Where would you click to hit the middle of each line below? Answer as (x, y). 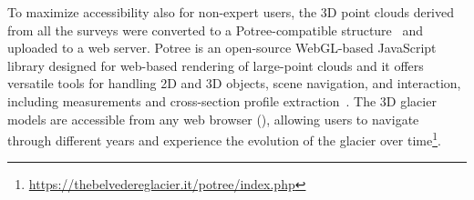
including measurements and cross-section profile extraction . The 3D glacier (222, 100)
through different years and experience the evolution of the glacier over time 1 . (224, 139)
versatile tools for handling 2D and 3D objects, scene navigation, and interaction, (234, 83)
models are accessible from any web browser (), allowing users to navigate (213, 119)
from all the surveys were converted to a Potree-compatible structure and (216, 30)
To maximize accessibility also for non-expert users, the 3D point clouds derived (231, 12)
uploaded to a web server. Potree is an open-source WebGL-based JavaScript (222, 48)
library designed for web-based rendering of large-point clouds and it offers (216, 65)
